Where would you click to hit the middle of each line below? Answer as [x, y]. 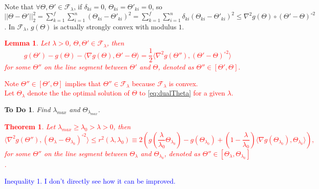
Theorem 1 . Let [30, 127]
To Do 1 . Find [28, 109]
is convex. [183, 83]
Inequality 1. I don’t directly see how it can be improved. [90, 180]
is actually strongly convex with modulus [115, 26]
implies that [83, 83]
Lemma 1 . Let [27, 43]
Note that [19, 6]
